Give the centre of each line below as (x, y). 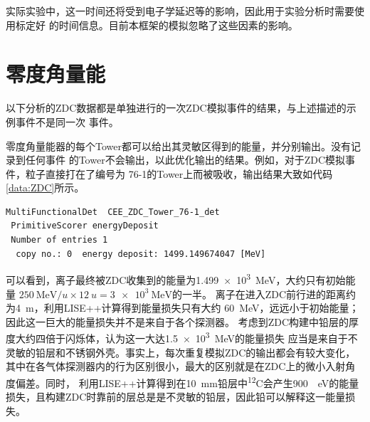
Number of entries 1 (59, 240)
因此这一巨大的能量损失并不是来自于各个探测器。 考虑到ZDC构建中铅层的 (178, 321)
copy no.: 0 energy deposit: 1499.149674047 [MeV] (141, 254)
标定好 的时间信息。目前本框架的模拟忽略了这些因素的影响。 (157, 25)
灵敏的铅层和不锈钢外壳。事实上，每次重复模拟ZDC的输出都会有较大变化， (181, 352)
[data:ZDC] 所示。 (45, 188)
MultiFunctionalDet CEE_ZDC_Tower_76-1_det (113, 212)
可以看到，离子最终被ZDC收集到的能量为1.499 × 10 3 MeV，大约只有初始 (176, 279)
